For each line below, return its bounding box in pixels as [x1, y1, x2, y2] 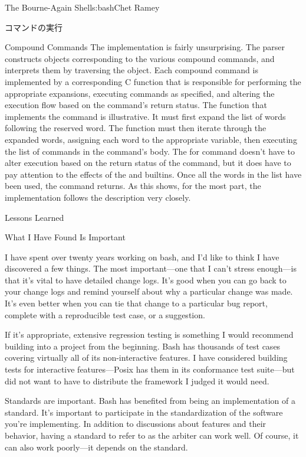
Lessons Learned [5, 211, 64, 223]
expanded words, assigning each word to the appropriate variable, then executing [5, 133, 297, 145]
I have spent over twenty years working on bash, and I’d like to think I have [5, 250, 279, 263]
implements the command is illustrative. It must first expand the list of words [5, 110, 286, 122]
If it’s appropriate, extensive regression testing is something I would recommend [5, 328, 294, 341]
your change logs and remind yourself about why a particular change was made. [5, 285, 293, 298]
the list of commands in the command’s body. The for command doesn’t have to [5, 145, 295, 157]
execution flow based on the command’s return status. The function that [5, 99, 267, 111]
